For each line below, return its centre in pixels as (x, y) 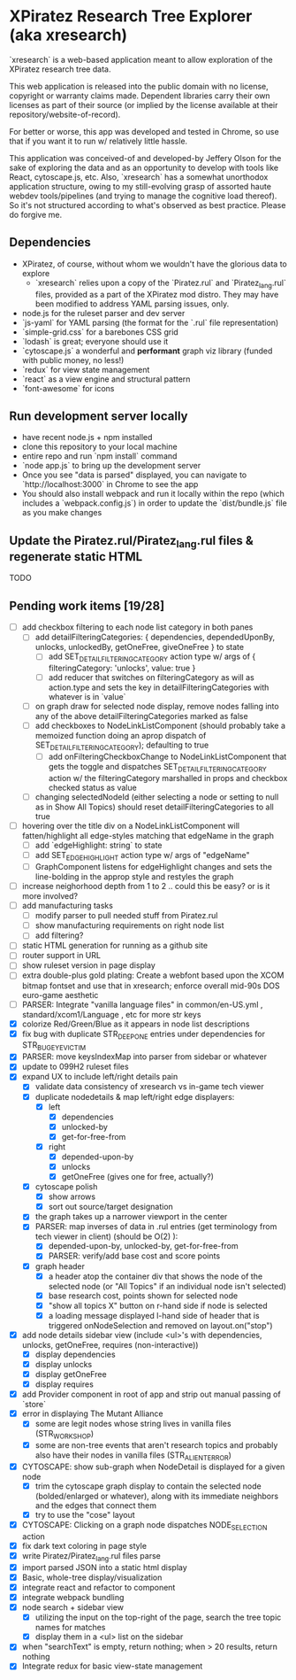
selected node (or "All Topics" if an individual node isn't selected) (167, 1286)
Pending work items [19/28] (87, 605)
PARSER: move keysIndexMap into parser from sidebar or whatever (144, 1057)
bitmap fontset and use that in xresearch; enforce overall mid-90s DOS (151, 986)
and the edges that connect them (96, 1506)
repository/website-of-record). (65, 114)
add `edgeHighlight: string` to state (99, 845)
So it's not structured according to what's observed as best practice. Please (148, 205)
